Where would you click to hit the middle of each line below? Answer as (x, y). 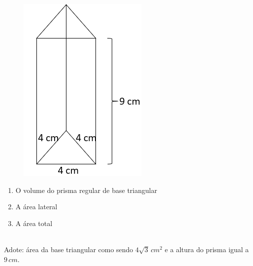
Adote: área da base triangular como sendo (69, 249)
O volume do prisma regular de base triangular (86, 190)
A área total (34, 223)
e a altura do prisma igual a (207, 249)
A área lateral (36, 207)
